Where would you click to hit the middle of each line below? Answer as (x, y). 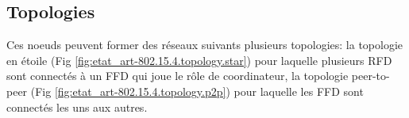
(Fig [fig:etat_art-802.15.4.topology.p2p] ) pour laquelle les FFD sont (197, 91)
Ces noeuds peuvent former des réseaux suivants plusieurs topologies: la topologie (204, 45)
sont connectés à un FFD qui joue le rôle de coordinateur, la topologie (177, 76)
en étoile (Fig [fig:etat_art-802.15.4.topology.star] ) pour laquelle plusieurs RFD (199, 60)
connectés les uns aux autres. (77, 107)
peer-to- (370, 76)
